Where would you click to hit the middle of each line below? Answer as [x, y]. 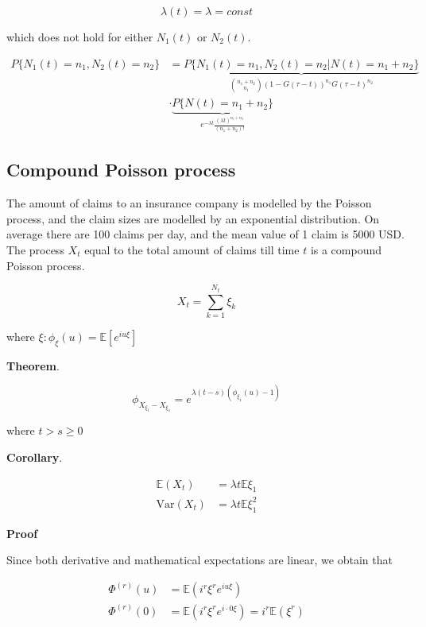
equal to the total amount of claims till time [192, 249]
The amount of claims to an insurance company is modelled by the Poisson [189, 203]
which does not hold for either [80, 37]
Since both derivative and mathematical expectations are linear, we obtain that [199, 560]
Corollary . [35, 457]
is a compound [346, 249]
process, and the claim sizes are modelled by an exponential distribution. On [193, 218]
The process [35, 249]
